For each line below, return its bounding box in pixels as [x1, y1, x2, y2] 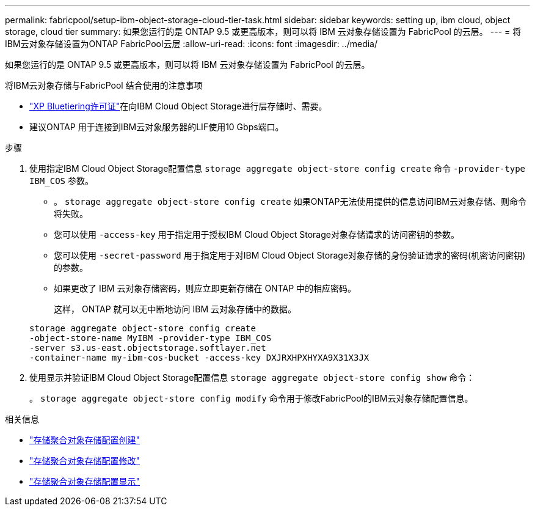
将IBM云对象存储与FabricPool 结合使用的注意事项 [5, 80, 203, 90]
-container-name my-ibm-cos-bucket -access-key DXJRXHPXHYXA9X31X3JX [29, 353, 369, 362]
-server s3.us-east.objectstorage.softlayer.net [29, 343, 266, 353]
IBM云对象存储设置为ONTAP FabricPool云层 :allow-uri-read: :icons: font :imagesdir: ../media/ [5, 39, 378, 49]
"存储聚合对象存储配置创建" [29, 435, 140, 445]
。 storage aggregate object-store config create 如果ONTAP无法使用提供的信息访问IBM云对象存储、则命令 [54, 196, 527, 207]
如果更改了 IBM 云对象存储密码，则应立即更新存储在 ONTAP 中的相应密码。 [54, 283, 357, 293]
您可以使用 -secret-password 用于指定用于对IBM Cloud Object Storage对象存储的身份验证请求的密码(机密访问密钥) [54, 250, 526, 260]
